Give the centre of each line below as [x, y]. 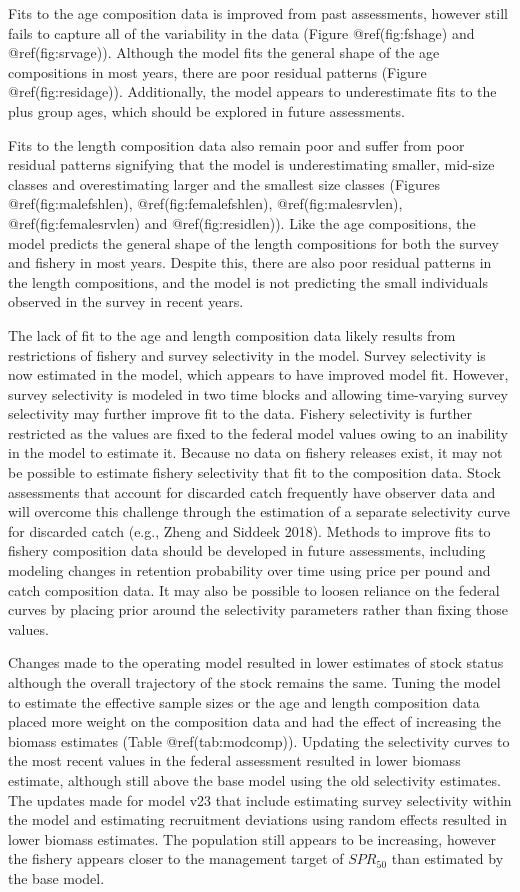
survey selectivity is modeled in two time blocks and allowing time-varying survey [258, 393]
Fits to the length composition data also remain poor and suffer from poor [236, 144]
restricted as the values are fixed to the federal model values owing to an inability [258, 432]
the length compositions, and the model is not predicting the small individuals [248, 281]
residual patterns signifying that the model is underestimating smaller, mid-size [251, 164]
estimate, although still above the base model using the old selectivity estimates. [254, 779]
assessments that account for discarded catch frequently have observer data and [252, 491]
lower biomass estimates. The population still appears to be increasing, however [252, 838]
